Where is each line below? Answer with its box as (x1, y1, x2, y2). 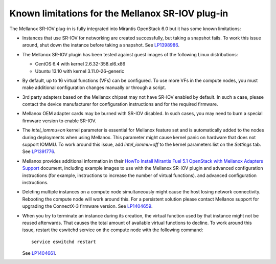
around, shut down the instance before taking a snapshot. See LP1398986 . (22, 42, 180, 48)
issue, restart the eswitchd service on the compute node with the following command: (22, 227, 203, 233)
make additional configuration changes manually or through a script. (22, 84, 166, 91)
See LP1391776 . (22, 148, 56, 155)
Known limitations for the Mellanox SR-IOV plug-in (9, 8, 228, 19)
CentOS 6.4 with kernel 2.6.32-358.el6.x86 (35, 61, 126, 67)
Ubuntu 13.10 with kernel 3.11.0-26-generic (35, 68, 125, 74)
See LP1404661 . (22, 250, 56, 256)
